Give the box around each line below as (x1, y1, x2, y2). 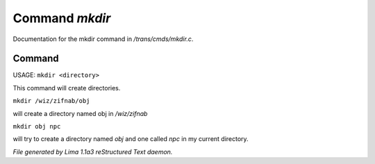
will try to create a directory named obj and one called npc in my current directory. (12, 135, 249, 143)
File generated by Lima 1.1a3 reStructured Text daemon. (12, 147, 173, 156)
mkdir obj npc (12, 122, 61, 131)
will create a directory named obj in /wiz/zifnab (12, 109, 148, 117)
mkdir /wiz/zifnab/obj (12, 97, 90, 105)
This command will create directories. (12, 83, 121, 92)
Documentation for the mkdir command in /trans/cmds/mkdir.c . (12, 35, 194, 43)
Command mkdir (12, 10, 111, 26)
